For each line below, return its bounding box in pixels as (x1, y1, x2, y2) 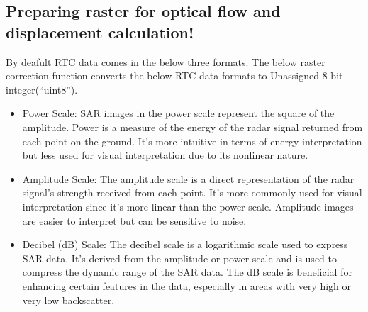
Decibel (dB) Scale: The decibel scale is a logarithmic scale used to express (22, 237, 348, 252)
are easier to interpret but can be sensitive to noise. (22, 213, 247, 228)
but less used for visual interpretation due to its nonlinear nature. (22, 147, 308, 162)
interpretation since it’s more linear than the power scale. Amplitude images (22, 199, 354, 213)
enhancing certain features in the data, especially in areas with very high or (22, 278, 352, 293)
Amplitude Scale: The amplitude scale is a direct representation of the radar (22, 171, 355, 186)
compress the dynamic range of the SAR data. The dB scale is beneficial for (22, 264, 352, 279)
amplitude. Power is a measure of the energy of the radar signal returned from (22, 119, 363, 134)
